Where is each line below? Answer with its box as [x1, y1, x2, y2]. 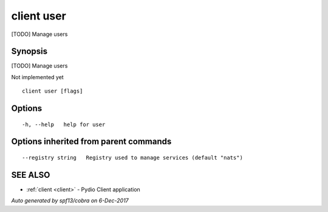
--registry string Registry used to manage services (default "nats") [22, 154, 243, 161]
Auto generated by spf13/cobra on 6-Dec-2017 [11, 197, 129, 204]
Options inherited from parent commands [11, 136, 172, 147]
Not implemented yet [11, 73, 64, 80]
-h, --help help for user [22, 121, 106, 128]
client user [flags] [22, 88, 83, 94]
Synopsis [11, 46, 48, 57]
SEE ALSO [11, 169, 50, 180]
